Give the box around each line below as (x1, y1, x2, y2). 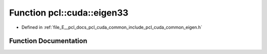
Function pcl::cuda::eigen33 (9, 7, 129, 18)
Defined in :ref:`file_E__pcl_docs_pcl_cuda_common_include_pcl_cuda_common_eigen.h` (21, 24, 203, 30)
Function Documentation (9, 37, 88, 45)
